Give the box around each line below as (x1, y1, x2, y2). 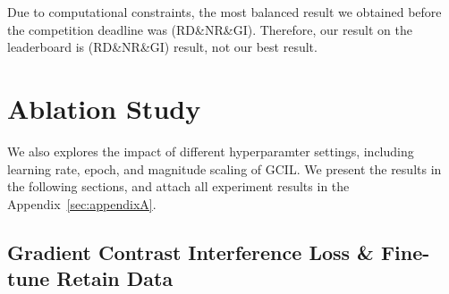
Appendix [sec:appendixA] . (7, 194, 157, 213)
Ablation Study (7, 89, 201, 126)
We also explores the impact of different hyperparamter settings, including (7, 141, 414, 160)
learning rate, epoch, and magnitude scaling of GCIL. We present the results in (7, 159, 442, 178)
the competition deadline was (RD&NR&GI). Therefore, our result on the (7, 20, 412, 38)
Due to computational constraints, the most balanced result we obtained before (7, 3, 442, 21)
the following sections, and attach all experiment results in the (7, 177, 350, 196)
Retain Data (56, 265, 174, 292)
